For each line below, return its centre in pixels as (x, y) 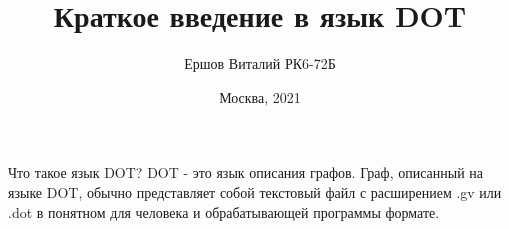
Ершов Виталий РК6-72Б (260, 63)
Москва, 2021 (260, 96)
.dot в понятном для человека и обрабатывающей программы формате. (224, 211)
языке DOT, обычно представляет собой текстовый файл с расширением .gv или (255, 191)
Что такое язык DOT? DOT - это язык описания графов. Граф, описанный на (246, 172)
